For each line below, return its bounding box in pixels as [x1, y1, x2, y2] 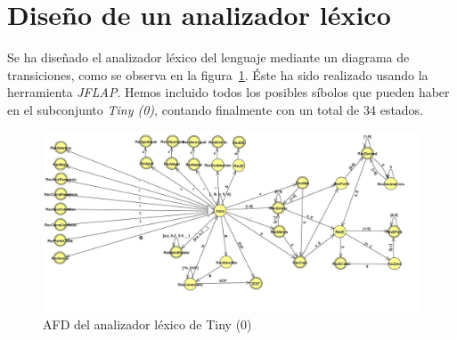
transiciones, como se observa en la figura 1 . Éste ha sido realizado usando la [7, 65, 428, 84]
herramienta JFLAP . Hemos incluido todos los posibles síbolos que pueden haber [7, 83, 450, 101]
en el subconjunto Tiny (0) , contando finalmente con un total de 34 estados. [7, 100, 424, 118]
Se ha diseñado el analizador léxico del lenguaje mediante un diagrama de [7, 48, 410, 67]
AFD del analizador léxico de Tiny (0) [43, 314, 252, 333]
